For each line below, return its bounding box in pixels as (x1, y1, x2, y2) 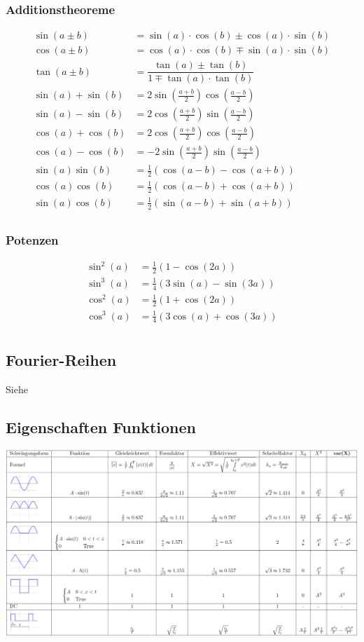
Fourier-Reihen (6, 348, 117, 370)
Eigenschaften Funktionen (6, 416, 197, 437)
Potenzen (6, 231, 59, 248)
